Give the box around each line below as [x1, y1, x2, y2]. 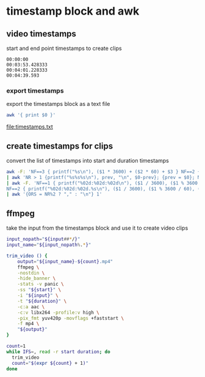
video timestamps [6, 29, 76, 39]
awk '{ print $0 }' [6, 112, 56, 118]
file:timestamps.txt [6, 123, 53, 130]
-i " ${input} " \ [17, 292, 59, 299]
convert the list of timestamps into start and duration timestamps [6, 157, 169, 164]
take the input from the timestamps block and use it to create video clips [6, 224, 189, 232]
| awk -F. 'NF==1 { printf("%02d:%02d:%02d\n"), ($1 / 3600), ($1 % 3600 [6, 180, 198, 186]
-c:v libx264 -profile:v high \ [17, 309, 99, 315]
